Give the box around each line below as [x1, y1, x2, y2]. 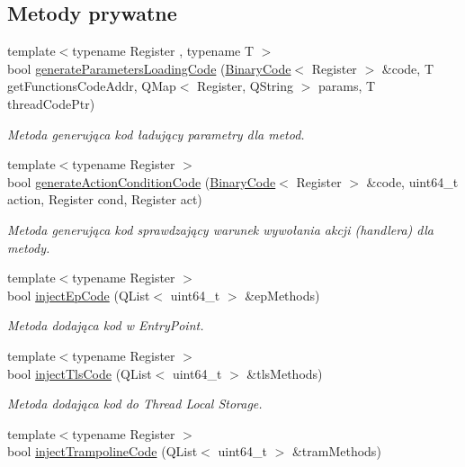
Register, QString [197, 76, 294, 95]
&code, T [381, 58, 434, 77]
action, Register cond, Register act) [7, 190, 202, 209]
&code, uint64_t [366, 172, 459, 191]
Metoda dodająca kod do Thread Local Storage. [7, 394, 263, 413]
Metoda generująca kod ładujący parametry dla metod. [7, 124, 305, 143]
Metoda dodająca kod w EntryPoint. [7, 316, 204, 335]
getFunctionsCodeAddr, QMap [7, 76, 176, 95]
